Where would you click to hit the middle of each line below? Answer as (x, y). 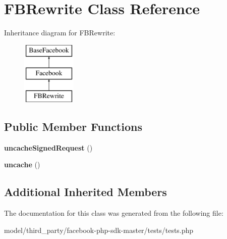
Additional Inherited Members (86, 192)
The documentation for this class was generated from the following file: (114, 213)
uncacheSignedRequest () (48, 147)
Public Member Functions (73, 127)
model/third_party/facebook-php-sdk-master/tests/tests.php (99, 230)
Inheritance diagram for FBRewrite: (60, 33)
